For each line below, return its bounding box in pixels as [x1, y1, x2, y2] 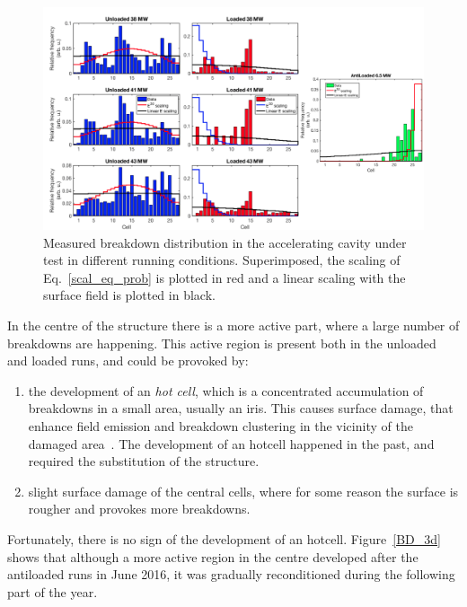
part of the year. [7, 582, 98, 601]
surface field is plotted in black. [43, 286, 216, 304]
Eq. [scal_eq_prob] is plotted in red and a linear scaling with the [43, 268, 406, 286]
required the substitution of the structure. [28, 452, 260, 471]
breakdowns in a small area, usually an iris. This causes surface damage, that [28, 399, 454, 418]
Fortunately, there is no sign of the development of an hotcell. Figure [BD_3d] [7, 529, 441, 548]
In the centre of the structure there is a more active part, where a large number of [7, 315, 460, 334]
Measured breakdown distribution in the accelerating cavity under [43, 233, 407, 251]
